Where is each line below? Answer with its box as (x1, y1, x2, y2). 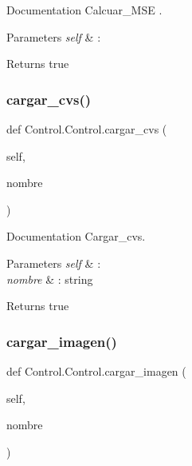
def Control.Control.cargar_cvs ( (6, 121, 167, 137)
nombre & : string (6, 270, 93, 287)
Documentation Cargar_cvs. (6, 228, 146, 245)
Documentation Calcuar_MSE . (6, 2, 163, 18)
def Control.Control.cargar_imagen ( (6, 362, 186, 379)
